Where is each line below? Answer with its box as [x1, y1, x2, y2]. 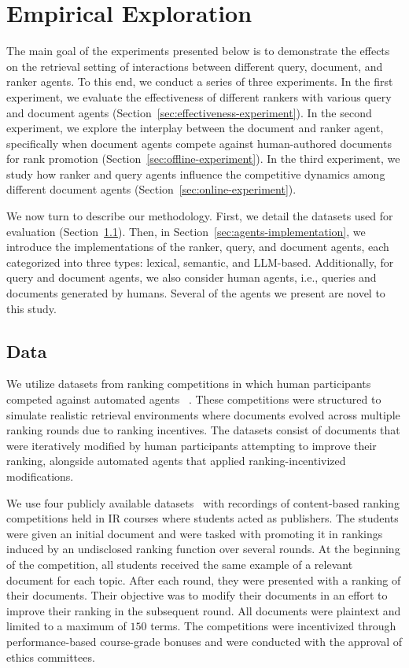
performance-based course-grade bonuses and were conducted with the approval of [6, 633, 402, 649]
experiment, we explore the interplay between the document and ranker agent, [6, 120, 384, 136]
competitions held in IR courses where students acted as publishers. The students [6, 510, 399, 526]
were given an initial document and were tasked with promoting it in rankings [6, 525, 383, 541]
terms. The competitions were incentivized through [150, 618, 396, 634]
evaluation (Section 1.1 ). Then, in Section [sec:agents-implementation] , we [6, 223, 366, 239]
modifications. [6, 467, 74, 484]
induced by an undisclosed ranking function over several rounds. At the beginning [6, 541, 400, 557]
